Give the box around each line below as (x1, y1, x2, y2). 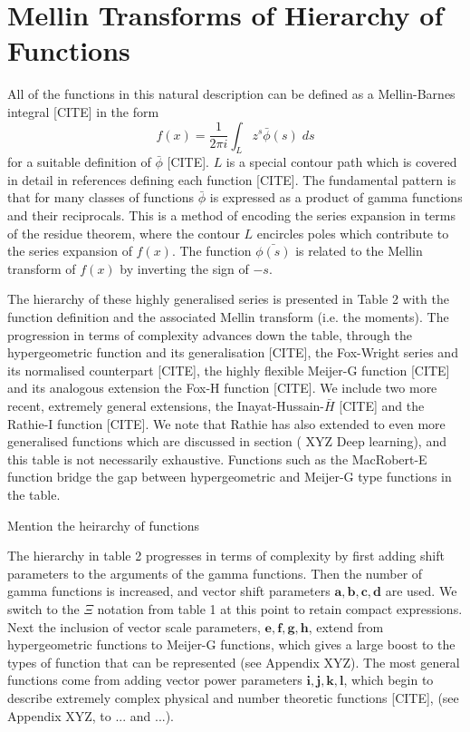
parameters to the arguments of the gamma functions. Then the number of (7, 563, 423, 582)
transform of (7, 259, 76, 278)
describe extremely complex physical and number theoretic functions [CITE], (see (7, 688, 459, 707)
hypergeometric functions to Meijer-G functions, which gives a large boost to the (7, 635, 456, 654)
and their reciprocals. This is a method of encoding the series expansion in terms (7, 206, 456, 225)
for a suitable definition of (7, 152, 151, 171)
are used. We (385, 581, 457, 600)
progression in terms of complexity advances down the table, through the (7, 325, 412, 344)
